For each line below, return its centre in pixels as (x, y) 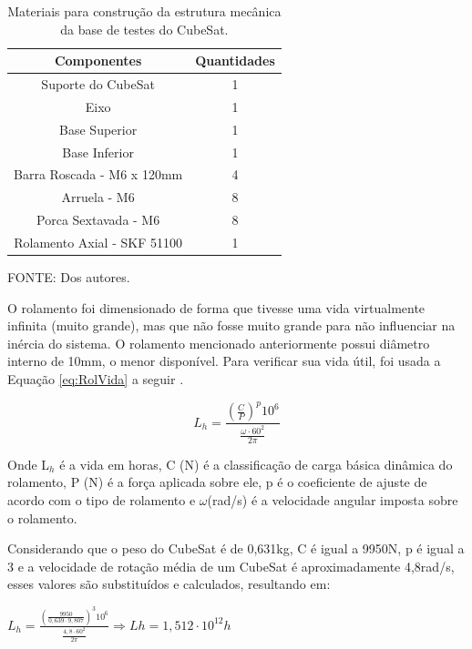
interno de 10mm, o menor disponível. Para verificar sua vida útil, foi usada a (224, 361)
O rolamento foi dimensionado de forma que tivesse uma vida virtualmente (216, 307)
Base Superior (98, 129)
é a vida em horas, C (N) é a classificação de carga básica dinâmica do (256, 464)
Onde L (29, 464)
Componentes (98, 61)
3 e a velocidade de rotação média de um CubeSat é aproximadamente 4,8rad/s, (231, 566)
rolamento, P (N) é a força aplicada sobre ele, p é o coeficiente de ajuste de (217, 482)
